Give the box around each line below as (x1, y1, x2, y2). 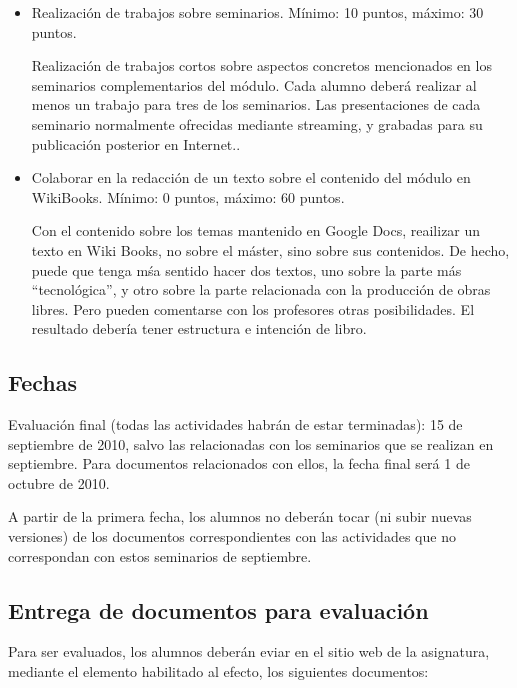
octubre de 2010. (8, 472, 110, 493)
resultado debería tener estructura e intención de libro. (31, 318, 367, 339)
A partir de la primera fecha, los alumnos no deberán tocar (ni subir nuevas (8, 506, 472, 527)
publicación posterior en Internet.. (31, 133, 241, 154)
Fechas (8, 367, 78, 398)
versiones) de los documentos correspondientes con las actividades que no (8, 526, 456, 547)
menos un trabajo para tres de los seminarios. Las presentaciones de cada (31, 94, 481, 115)
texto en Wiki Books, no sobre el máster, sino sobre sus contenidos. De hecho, (31, 239, 510, 260)
